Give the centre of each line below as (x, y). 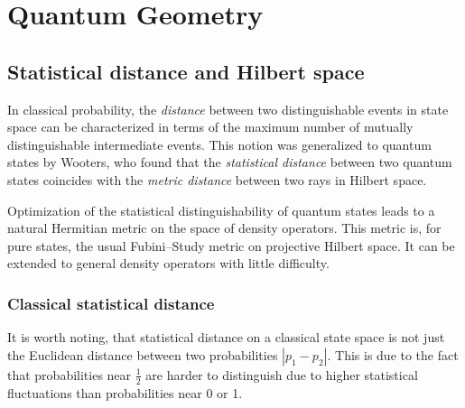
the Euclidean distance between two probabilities (143, 354)
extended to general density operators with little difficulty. (168, 263)
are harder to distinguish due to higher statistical (282, 374)
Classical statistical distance (111, 303)
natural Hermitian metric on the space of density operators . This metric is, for (224, 228)
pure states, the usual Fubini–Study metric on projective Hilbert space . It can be (231, 245)
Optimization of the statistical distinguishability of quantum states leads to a (221, 210)
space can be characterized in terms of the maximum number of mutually (210, 127)
